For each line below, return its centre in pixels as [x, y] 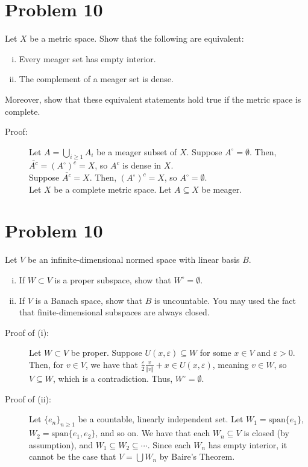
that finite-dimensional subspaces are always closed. [114, 312]
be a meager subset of [137, 151]
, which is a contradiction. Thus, [113, 378]
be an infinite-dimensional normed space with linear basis [134, 259]
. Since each [169, 444]
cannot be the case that [73, 456]
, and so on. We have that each [153, 433]
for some [215, 353]
